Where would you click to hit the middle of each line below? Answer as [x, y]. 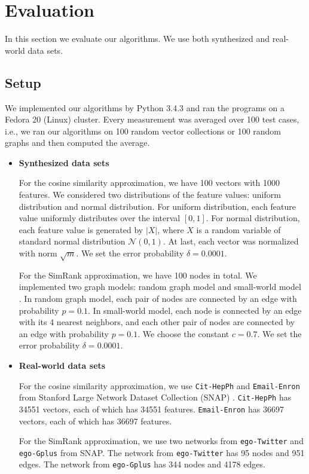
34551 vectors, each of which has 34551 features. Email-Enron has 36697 [151, 409]
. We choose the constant [183, 333]
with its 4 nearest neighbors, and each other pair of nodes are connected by [157, 322]
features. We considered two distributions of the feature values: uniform [150, 195]
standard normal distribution [72, 241]
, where [171, 229]
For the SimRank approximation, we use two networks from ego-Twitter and [161, 441]
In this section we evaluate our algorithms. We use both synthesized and [137, 39]
